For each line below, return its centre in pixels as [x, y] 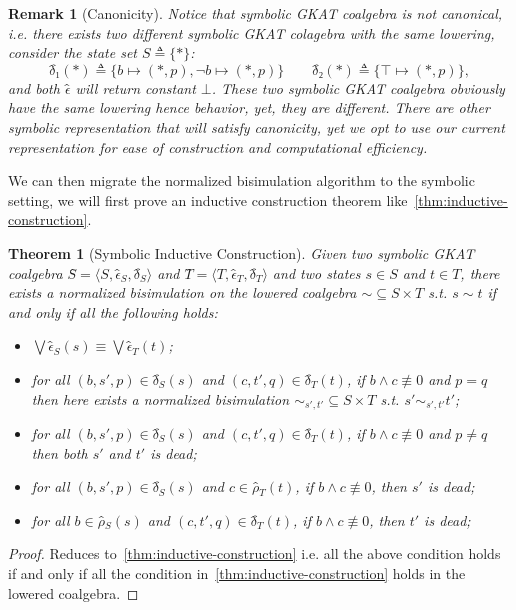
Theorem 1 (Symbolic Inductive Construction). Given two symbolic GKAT [241, 252]
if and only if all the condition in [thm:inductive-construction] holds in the [237, 572]
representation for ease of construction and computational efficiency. [218, 146]
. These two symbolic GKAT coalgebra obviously [358, 87]
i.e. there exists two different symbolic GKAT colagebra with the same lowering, [251, 32]
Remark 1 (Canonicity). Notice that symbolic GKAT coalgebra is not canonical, [255, 13]
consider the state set [72, 52]
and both [34, 87]
